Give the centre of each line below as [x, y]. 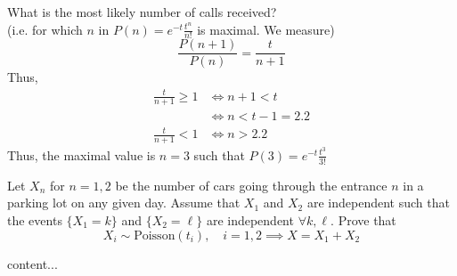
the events [35, 219]
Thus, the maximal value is [82, 154]
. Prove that [363, 219]
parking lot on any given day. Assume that [124, 203]
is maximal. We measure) [266, 29]
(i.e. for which [45, 29]
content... [33, 263]
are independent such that [378, 203]
